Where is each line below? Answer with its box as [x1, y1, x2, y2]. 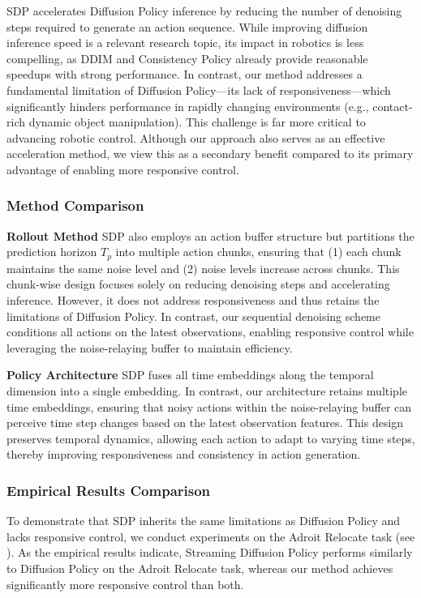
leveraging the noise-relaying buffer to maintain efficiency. [6, 339, 293, 356]
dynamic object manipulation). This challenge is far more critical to [28, 113, 366, 130]
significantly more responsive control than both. [6, 575, 244, 592]
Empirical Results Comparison [6, 480, 211, 500]
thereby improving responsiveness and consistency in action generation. [6, 446, 361, 463]
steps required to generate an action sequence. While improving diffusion [6, 18, 368, 35]
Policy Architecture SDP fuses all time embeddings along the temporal [6, 366, 374, 383]
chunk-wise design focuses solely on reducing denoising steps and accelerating [6, 276, 390, 293]
